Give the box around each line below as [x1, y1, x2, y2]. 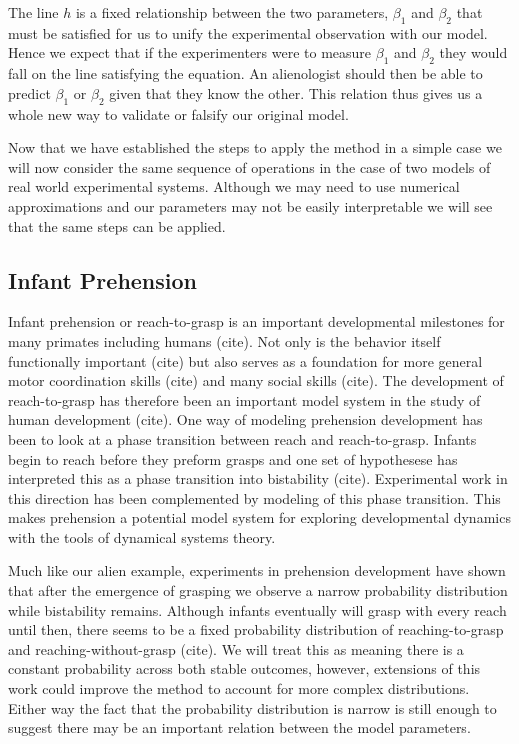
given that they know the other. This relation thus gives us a [109, 82, 483, 103]
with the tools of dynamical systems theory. [8, 526, 276, 547]
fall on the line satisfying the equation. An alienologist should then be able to [8, 63, 483, 84]
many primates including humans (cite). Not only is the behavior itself [8, 330, 441, 351]
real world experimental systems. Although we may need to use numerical [8, 176, 460, 197]
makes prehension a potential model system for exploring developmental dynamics [8, 507, 511, 528]
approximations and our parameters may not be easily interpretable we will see [8, 195, 493, 216]
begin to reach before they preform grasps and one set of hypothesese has [8, 448, 458, 469]
